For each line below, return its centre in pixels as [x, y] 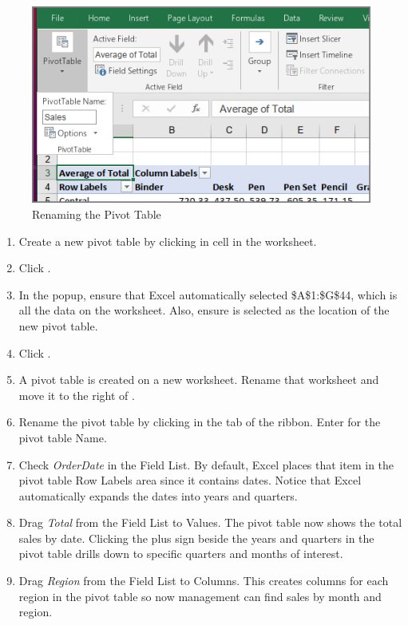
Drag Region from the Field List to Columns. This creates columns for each [204, 581]
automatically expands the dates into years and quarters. [158, 495]
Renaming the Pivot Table [97, 214]
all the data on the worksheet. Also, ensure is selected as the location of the [204, 310]
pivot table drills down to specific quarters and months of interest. [181, 554]
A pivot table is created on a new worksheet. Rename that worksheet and [199, 380]
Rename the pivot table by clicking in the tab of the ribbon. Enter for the [200, 422]
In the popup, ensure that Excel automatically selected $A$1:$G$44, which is [208, 294]
